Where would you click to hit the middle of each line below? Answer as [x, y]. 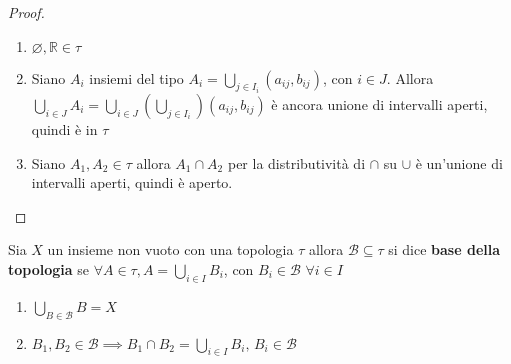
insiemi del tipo [136, 77]
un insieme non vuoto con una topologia [170, 249]
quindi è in [64, 129]
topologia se [49, 269]
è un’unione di [459, 162]
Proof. [26, 12]
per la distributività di [296, 162]
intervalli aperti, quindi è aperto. [132, 182]
